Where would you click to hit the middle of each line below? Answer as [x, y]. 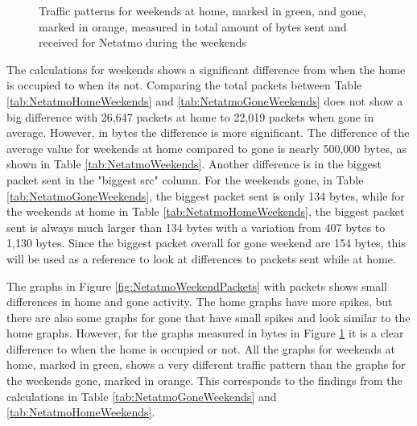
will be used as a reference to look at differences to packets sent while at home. [201, 258]
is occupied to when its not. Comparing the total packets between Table [184, 85]
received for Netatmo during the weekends [143, 42]
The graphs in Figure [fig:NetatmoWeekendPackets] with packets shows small [197, 285]
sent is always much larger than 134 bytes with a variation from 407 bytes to [196, 227]
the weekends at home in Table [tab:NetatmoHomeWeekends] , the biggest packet [206, 211]
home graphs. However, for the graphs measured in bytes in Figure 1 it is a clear [205, 333]
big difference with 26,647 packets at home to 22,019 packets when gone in [190, 116]
